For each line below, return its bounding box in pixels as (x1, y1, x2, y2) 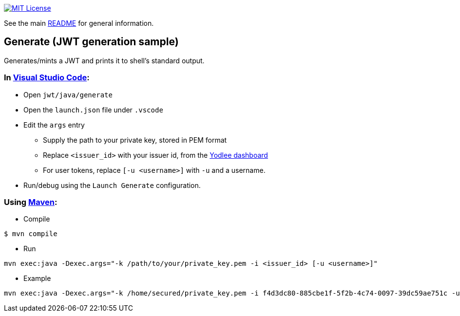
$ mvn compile (4, 230, 57, 238)
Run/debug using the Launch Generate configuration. (23, 181, 201, 189)
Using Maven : (4, 197, 57, 207)
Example (23, 274, 51, 283)
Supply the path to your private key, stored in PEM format (43, 135, 227, 144)
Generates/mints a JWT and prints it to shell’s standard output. (4, 56, 205, 65)
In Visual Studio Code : (4, 73, 90, 83)
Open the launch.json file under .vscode (23, 105, 163, 114)
